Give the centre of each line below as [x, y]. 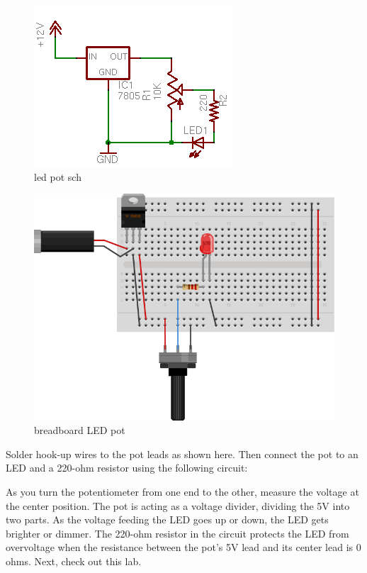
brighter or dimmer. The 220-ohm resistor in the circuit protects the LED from [177, 533]
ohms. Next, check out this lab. [74, 561]
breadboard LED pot [80, 430]
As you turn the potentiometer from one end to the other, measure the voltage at [182, 492]
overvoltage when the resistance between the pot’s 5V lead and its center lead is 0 [183, 547]
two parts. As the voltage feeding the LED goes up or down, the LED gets [167, 519]
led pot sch [58, 176]
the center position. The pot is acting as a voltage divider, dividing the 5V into [178, 505]
